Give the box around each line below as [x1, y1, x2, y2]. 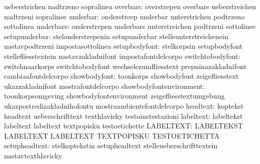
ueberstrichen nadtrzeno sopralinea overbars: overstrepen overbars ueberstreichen [4, 1, 256, 11]
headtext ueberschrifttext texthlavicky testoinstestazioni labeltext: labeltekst [4, 110, 243, 121]
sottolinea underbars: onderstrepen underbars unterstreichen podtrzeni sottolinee [4, 21, 256, 31]
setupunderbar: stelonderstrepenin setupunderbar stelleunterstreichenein [4, 30, 229, 41]
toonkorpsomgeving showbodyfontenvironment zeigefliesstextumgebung [4, 90, 225, 101]
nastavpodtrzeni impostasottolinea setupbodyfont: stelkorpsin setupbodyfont [4, 41, 243, 51]
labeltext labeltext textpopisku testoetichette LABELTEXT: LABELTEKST [4, 120, 243, 131]
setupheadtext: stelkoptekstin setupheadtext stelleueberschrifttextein [4, 140, 218, 151]
